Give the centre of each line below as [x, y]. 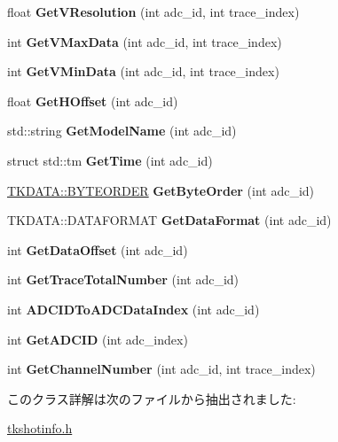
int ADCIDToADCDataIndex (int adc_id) [134, 309]
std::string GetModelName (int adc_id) [122, 131]
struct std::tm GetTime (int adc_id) [110, 160]
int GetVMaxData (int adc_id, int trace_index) [145, 41]
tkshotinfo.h [40, 428]
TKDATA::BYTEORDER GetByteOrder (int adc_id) [161, 190]
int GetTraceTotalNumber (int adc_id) [123, 279]
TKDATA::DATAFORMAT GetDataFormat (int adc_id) [169, 220]
